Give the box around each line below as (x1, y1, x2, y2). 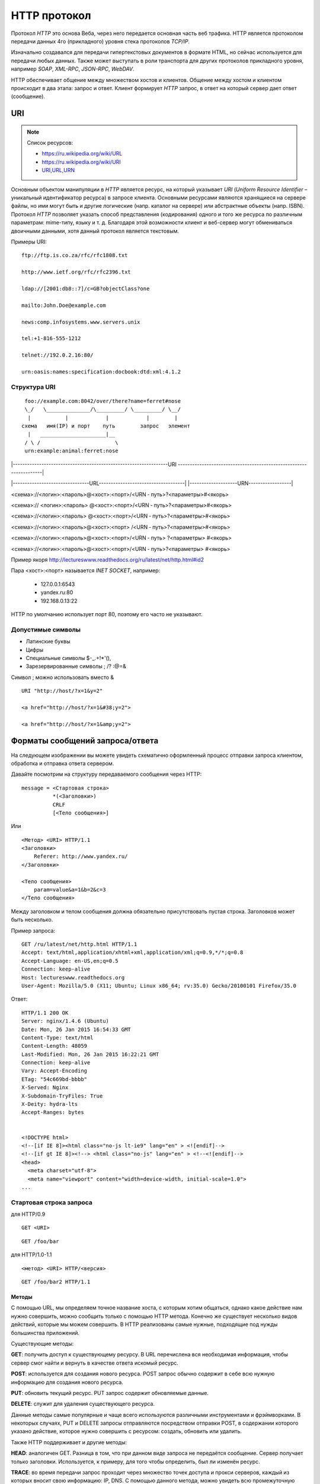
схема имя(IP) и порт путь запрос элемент (21, 422, 191, 429)
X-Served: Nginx (21, 1084, 69, 1091)
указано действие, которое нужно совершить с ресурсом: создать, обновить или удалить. (11, 1428, 242, 1435)
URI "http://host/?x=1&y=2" (21, 687, 103, 695)
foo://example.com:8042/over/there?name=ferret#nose (24, 398, 181, 404)
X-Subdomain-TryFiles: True (21, 1092, 103, 1099)
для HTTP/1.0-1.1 (11, 1251, 52, 1258)
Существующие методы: (11, 1340, 74, 1347)
